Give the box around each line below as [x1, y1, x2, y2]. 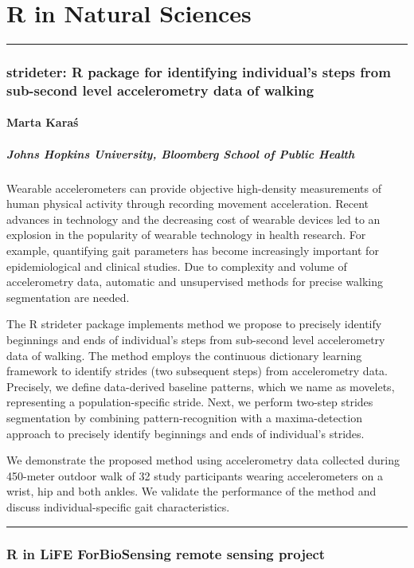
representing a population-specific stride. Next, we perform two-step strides [6, 394, 373, 410]
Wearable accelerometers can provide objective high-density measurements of [6, 179, 382, 196]
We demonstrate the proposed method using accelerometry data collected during [6, 452, 400, 468]
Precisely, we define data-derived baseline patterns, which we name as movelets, [6, 378, 395, 394]
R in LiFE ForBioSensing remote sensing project [6, 544, 326, 564]
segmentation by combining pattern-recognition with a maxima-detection [6, 409, 362, 425]
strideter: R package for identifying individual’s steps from [6, 62, 391, 82]
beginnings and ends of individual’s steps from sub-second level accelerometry [6, 331, 385, 347]
